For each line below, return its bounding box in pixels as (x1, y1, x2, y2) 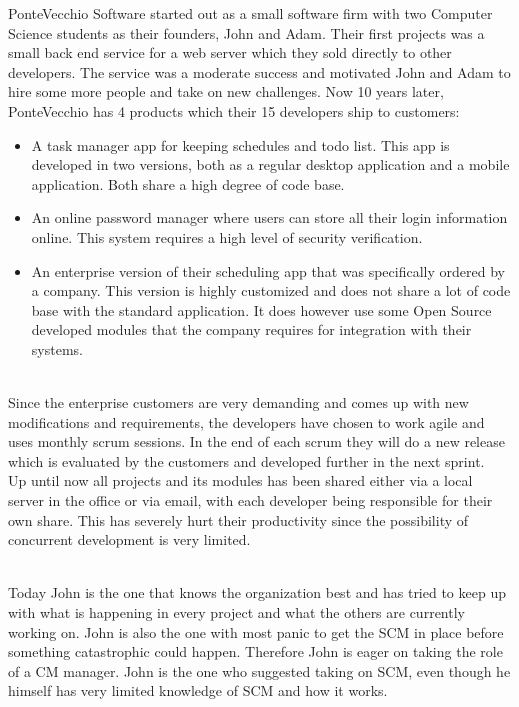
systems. (31, 338, 83, 359)
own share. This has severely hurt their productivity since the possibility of (8, 509, 469, 530)
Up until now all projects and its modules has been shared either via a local (8, 470, 473, 491)
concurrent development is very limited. (8, 529, 251, 550)
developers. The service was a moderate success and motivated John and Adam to (8, 61, 511, 82)
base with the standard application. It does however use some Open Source (31, 299, 492, 320)
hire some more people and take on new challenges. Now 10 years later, (8, 81, 444, 102)
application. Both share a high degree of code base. (31, 173, 345, 194)
